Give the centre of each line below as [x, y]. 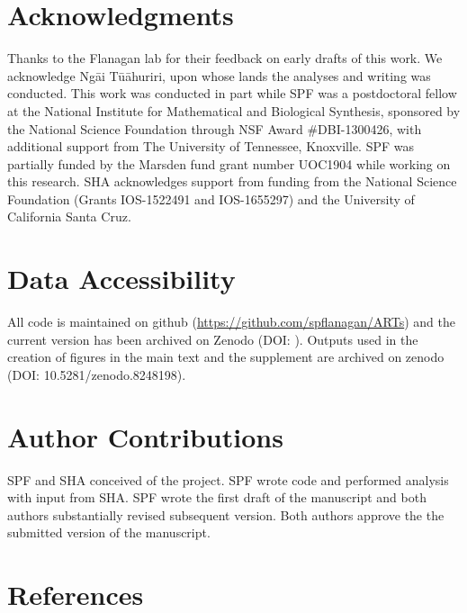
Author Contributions [145, 436]
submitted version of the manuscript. [109, 532]
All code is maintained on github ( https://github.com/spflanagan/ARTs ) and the [231, 322]
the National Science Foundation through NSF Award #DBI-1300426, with [215, 128]
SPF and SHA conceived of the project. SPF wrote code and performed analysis [228, 479]
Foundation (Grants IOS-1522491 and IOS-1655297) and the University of [211, 198]
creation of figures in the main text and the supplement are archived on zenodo [226, 357]
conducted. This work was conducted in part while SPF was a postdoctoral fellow [232, 93]
